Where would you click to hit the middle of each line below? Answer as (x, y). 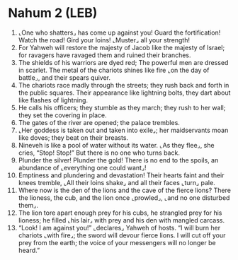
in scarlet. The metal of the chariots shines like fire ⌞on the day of (114, 70)
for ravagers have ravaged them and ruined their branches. (104, 55)
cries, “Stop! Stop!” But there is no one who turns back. (99, 153)
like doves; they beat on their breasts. (73, 137)
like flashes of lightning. (53, 100)
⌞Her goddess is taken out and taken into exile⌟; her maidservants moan (123, 130)
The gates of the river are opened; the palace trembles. (99, 122)
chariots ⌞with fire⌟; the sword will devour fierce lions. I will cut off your (122, 235)
